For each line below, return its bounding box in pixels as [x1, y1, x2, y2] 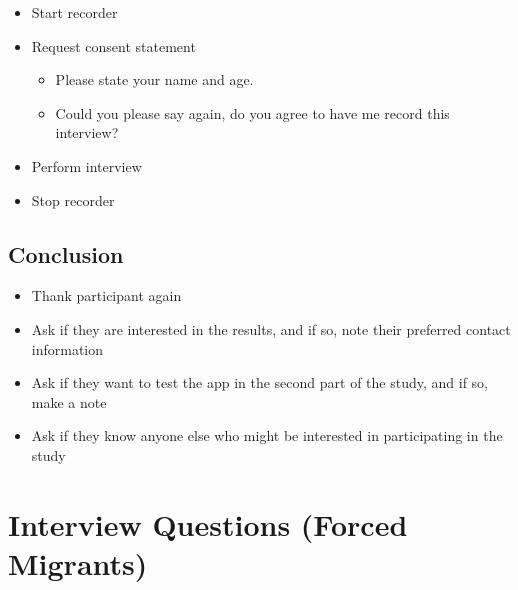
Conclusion [8, 238, 124, 269]
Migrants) [8, 542, 148, 583]
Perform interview [31, 155, 142, 176]
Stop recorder [31, 189, 115, 210]
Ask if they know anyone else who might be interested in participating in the [31, 425, 503, 446]
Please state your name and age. [55, 69, 254, 90]
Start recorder [31, 2, 118, 22]
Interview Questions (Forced [8, 503, 408, 544]
